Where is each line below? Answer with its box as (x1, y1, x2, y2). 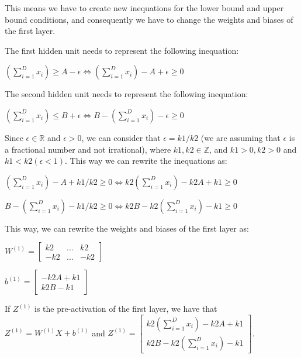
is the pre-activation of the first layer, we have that (34, 302, 217, 315)
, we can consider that (81, 131, 161, 143)
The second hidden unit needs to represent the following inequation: (5, 88, 248, 100)
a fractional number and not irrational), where (5, 143, 171, 155)
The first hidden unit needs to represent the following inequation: (5, 44, 239, 56)
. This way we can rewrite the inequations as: (65, 154, 227, 167)
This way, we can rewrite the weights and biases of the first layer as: (5, 222, 249, 234)
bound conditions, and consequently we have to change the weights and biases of (5, 13, 293, 25)
